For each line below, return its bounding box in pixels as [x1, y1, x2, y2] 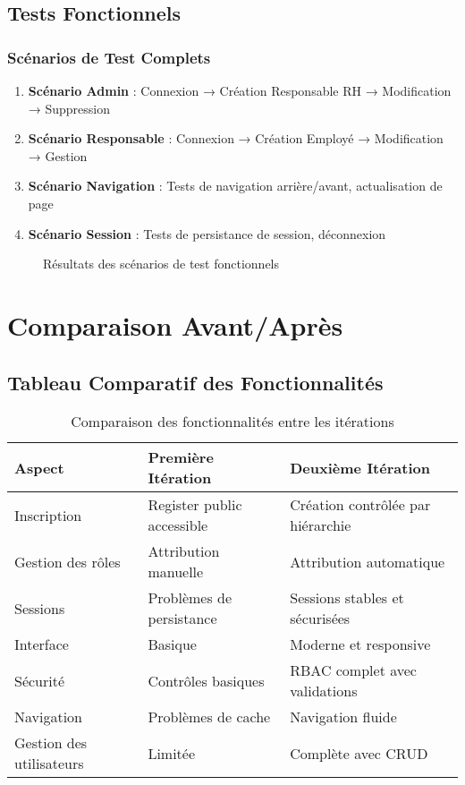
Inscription [14, 504, 82, 525]
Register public [148, 494, 242, 516]
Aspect [14, 456, 64, 478]
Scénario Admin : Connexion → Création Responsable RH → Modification [28, 81, 452, 99]
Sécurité [14, 670, 65, 691]
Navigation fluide [290, 706, 397, 728]
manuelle [148, 561, 204, 583]
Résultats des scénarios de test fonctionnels [43, 254, 280, 273]
